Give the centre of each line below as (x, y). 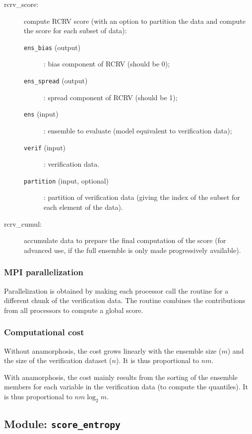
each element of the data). (83, 207)
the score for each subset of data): (75, 31)
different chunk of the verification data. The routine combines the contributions (125, 300)
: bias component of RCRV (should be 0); (107, 64)
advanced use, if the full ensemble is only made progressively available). (132, 250)
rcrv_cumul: (23, 223)
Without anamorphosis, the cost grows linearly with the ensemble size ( (113, 350)
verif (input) (45, 147)
